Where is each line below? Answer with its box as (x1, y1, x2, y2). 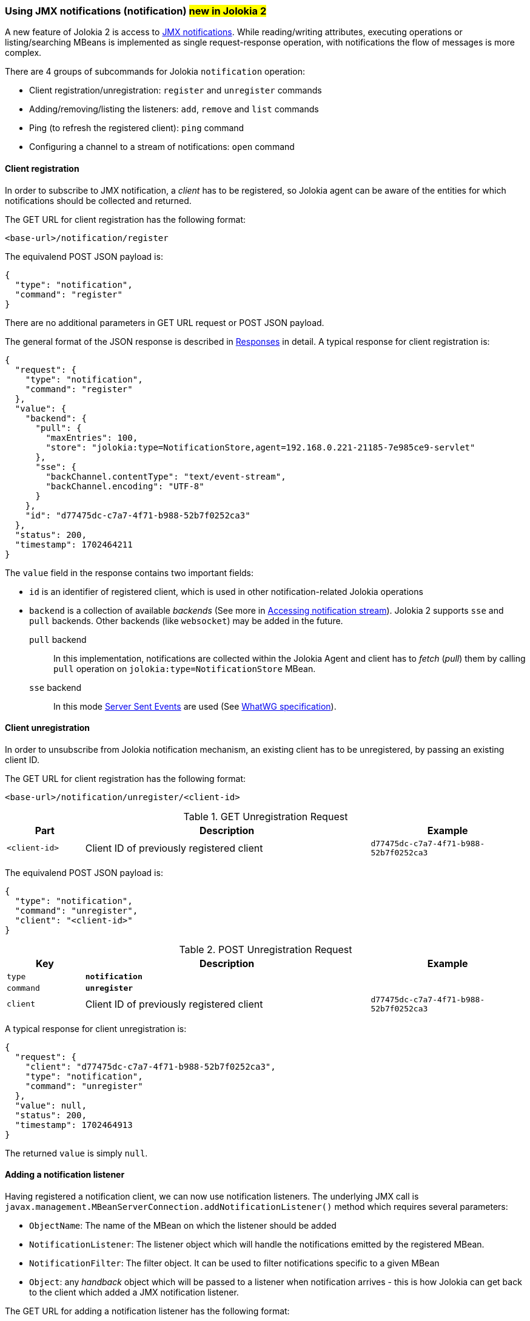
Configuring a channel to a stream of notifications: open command (29, 141, 295, 152)
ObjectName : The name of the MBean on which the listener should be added (29, 1220, 337, 1231)
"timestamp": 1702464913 (15, 1119, 133, 1130)
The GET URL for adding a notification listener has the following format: (5, 1306, 290, 1317)
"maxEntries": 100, (45, 432, 138, 443)
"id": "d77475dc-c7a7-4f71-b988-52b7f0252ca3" (25, 510, 250, 520)
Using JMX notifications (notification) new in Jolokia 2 (5, 5, 267, 17)
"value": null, (15, 1100, 87, 1110)
